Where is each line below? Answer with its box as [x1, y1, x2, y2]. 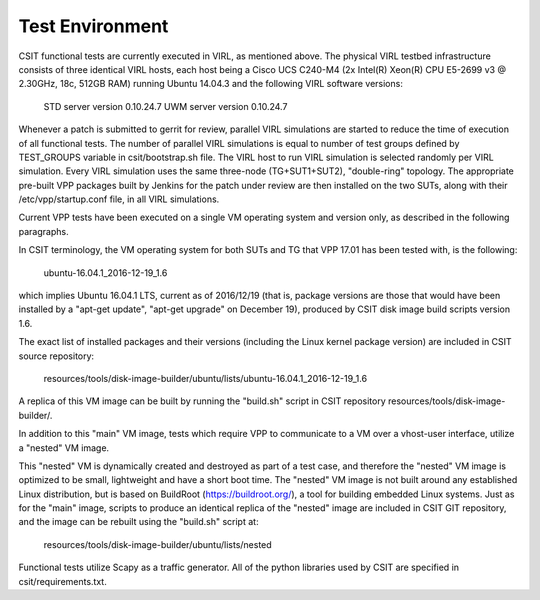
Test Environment [18, 15, 169, 37]
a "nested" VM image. [18, 441, 110, 454]
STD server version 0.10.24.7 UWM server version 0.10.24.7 [43, 100, 288, 112]
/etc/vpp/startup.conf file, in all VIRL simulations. [18, 193, 220, 205]
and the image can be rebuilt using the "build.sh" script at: [18, 516, 259, 528]
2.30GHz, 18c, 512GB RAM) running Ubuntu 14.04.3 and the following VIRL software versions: [18, 78, 404, 90]
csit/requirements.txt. [18, 575, 107, 587]
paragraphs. [18, 225, 69, 237]
